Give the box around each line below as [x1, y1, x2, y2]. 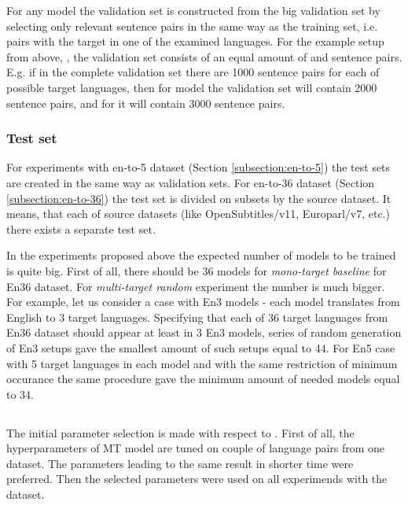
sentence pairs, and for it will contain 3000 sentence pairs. [6, 94, 285, 111]
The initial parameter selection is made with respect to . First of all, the [6, 424, 355, 440]
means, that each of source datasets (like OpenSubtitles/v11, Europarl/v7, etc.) [6, 205, 390, 222]
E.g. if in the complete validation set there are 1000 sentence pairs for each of [6, 64, 380, 80]
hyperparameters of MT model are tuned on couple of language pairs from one [6, 440, 385, 456]
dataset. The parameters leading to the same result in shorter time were [6, 455, 354, 471]
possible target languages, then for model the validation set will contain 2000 [6, 79, 377, 95]
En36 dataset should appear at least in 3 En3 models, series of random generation [6, 324, 402, 341]
